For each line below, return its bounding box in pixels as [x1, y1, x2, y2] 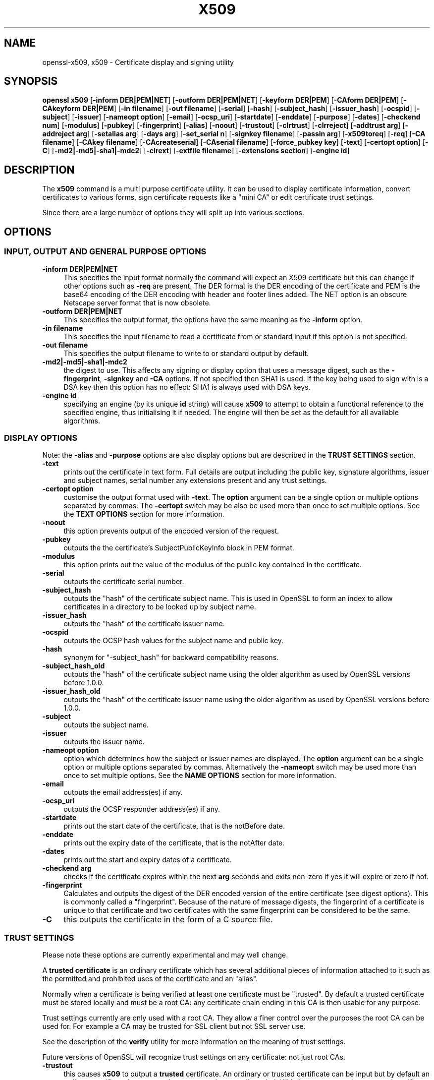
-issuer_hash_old [42, 687, 101, 696]
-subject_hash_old [42, 661, 105, 670]
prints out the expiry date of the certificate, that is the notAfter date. [63, 839, 285, 847]
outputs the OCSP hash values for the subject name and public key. [63, 636, 284, 645]
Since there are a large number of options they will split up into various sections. [42, 208, 304, 217]
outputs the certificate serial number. [63, 577, 184, 586]
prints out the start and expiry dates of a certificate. [63, 855, 232, 864]
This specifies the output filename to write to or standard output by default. [63, 349, 309, 358]
